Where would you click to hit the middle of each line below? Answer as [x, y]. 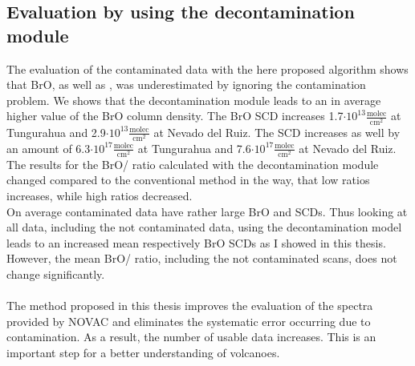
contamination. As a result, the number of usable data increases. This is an [191, 337]
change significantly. [56, 273]
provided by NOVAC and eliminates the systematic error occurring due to [189, 321]
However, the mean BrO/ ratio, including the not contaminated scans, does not [202, 258]
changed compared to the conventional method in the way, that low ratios [188, 180]
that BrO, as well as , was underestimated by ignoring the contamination [186, 84]
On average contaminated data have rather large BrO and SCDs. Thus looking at [207, 211]
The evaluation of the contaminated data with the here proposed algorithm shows [207, 68]
